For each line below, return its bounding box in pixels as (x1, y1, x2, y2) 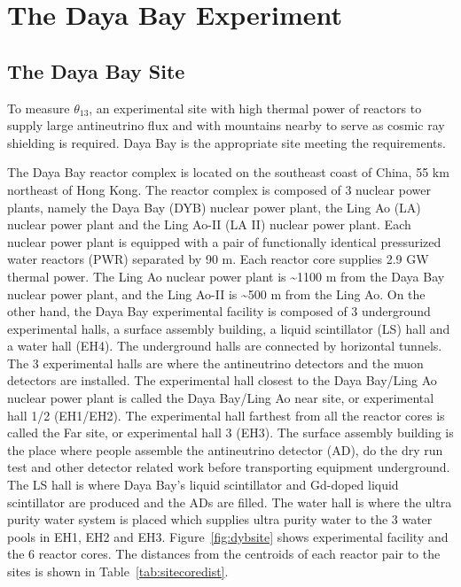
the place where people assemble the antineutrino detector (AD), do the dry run (7, 440, 443, 459)
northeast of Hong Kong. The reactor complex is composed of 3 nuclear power (7, 180, 431, 198)
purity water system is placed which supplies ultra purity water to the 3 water (7, 510, 433, 529)
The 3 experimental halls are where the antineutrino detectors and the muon (7, 353, 424, 372)
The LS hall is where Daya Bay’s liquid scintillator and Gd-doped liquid (7, 475, 399, 494)
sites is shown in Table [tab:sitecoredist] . (7, 562, 229, 581)
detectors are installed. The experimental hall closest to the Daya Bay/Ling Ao (7, 371, 437, 390)
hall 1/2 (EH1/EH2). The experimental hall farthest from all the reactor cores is (7, 405, 445, 424)
